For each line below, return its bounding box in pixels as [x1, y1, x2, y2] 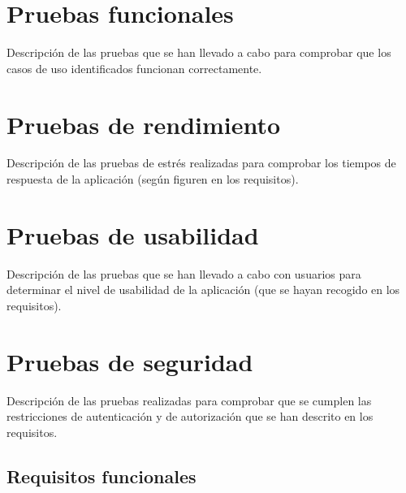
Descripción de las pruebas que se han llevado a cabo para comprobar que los [6, 44, 391, 61]
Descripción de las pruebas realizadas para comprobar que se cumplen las [6, 391, 372, 409]
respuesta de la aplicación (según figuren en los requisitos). [6, 171, 299, 188]
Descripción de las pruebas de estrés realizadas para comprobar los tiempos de [6, 154, 396, 171]
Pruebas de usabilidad [6, 218, 259, 251]
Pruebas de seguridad [6, 344, 253, 378]
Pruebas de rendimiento [6, 107, 281, 141]
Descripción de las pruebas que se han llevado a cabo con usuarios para [6, 265, 361, 282]
